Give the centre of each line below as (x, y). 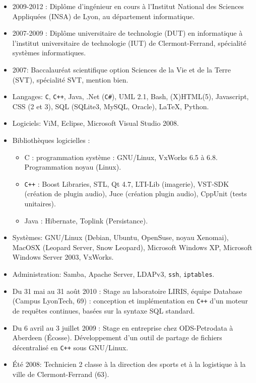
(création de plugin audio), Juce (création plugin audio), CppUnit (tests (136, 194)
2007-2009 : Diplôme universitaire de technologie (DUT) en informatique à (127, 33)
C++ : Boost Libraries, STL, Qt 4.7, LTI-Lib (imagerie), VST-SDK (127, 183)
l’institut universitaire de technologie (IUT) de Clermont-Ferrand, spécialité (129, 43)
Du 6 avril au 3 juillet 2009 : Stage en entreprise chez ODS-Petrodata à (123, 327)
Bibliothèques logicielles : (51, 140)
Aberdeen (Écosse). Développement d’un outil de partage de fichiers (117, 337)
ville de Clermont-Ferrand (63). (61, 374)
